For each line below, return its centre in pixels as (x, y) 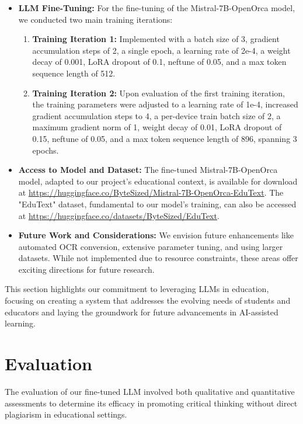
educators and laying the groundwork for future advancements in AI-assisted (142, 312)
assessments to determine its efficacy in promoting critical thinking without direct (151, 403)
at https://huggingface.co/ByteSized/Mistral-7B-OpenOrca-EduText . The (151, 192)
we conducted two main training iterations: (95, 19)
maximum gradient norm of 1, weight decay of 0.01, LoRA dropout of (157, 127)
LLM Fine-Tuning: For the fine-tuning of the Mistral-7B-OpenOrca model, (157, 8)
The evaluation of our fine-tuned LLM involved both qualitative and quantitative (150, 391)
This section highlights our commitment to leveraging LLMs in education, (137, 289)
